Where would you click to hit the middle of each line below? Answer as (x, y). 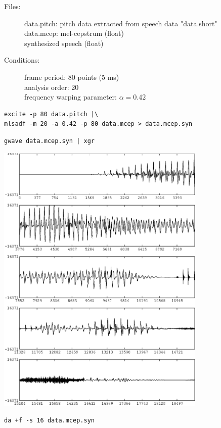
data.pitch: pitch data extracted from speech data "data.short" (121, 23)
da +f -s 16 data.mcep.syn (49, 420)
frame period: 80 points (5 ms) (72, 77)
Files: (12, 6)
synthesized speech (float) (64, 43)
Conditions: (22, 60)
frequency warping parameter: (71, 97)
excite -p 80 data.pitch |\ (51, 114)
